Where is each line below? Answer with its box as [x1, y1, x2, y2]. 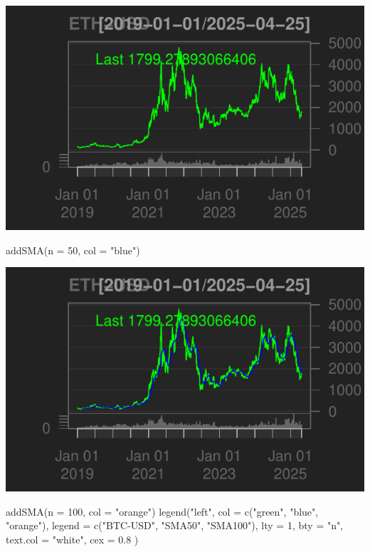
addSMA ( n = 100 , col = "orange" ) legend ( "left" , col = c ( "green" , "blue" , [6, 504, 319, 519]
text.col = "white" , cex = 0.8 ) [6, 531, 139, 546]
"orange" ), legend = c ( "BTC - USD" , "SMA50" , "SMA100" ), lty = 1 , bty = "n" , [6, 518, 344, 533]
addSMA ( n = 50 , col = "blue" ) [6, 242, 140, 257]
